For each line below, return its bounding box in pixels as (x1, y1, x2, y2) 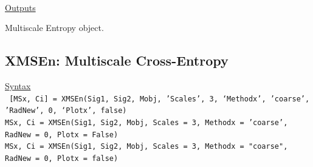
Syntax (5, 79, 31, 92)
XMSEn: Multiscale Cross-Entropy (5, 51, 229, 70)
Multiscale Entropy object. (5, 21, 104, 34)
